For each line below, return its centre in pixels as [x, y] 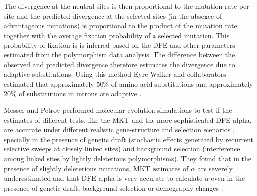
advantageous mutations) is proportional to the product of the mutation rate [121, 25]
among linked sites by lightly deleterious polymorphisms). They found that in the [128, 158]
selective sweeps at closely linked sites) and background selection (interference [122, 149]
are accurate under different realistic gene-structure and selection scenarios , [119, 129]
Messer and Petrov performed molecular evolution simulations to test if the [118, 110]
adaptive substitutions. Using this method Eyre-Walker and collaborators [115, 74]
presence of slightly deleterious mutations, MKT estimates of [96, 168]
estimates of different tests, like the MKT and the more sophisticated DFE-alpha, [128, 120]
